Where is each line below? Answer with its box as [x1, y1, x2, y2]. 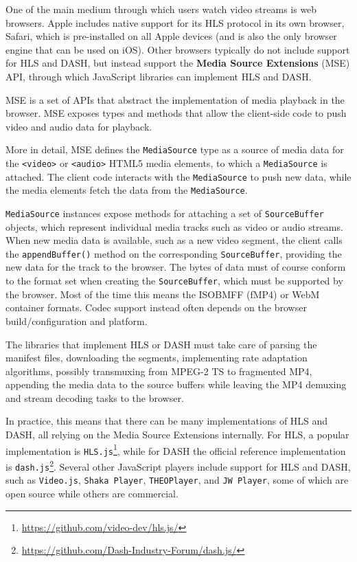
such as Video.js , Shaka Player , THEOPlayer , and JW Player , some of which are [5, 473, 349, 487]
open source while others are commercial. [5, 486, 178, 500]
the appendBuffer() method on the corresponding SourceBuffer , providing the [5, 246, 342, 260]
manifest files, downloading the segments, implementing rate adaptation [5, 350, 308, 365]
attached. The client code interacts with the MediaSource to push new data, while [5, 169, 352, 183]
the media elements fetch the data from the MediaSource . [5, 183, 248, 197]
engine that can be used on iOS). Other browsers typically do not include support [5, 42, 350, 56]
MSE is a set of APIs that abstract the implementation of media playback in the [5, 92, 345, 106]
